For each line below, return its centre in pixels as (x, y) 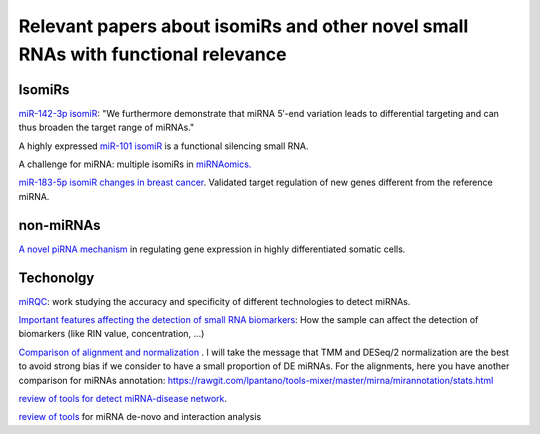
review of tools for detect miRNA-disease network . (123, 398)
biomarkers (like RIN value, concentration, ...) (111, 334)
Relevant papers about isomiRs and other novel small (243, 26)
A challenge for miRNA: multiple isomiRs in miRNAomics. (135, 164)
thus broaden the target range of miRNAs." (106, 127)
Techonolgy (56, 277)
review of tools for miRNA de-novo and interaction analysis (140, 417)
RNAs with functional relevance (152, 54)
